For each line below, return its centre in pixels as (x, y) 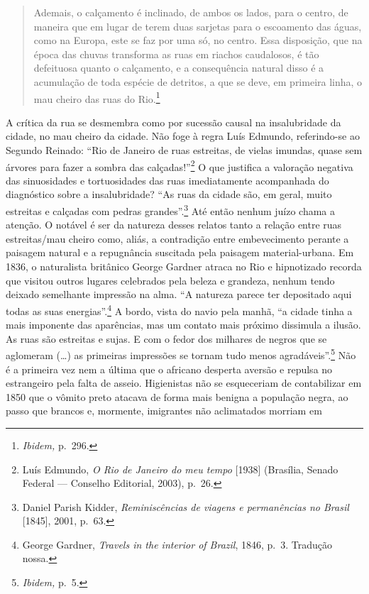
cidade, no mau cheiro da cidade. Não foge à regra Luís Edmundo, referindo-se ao (183, 136)
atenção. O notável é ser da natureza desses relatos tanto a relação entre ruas (174, 225)
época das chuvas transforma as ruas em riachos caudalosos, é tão (176, 54)
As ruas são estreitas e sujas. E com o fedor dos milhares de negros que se (166, 338)
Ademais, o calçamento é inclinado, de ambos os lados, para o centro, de (191, 12)
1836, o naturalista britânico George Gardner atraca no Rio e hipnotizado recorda (184, 266)
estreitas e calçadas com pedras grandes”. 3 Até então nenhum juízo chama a (171, 210)
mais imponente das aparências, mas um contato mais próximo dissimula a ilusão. (183, 325)
